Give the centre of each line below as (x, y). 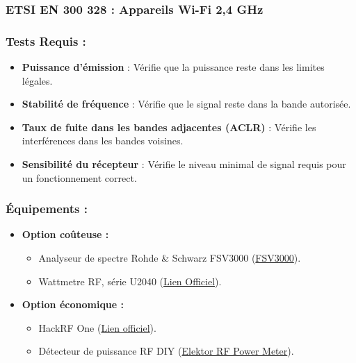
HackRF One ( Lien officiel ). (97, 327)
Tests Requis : (46, 41)
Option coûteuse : (65, 234)
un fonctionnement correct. (79, 177)
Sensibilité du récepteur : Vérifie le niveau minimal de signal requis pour (184, 164)
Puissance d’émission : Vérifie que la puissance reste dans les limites (173, 67)
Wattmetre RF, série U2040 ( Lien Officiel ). (130, 281)
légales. (37, 80)
